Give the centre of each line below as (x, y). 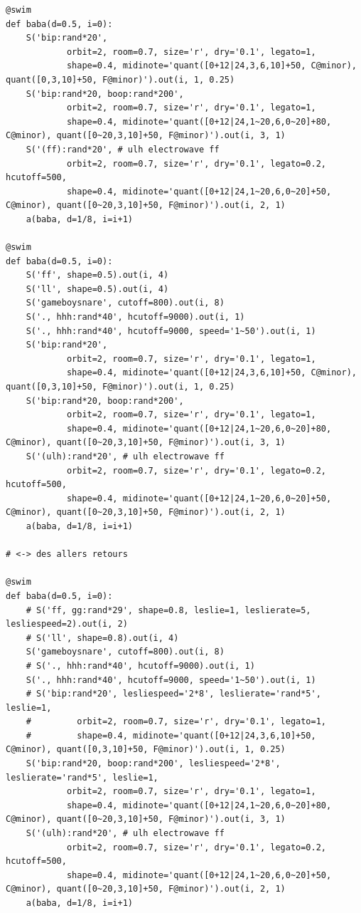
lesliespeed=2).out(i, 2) (67, 624)
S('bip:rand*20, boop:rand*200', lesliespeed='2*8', (153, 764)
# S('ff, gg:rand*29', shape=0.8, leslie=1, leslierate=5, (168, 610)
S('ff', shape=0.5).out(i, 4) (97, 275)
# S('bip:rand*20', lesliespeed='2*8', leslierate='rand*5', (173, 694)
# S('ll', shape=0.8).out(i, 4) (102, 638)
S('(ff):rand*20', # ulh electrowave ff (123, 149)
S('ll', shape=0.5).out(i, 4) (97, 289)
